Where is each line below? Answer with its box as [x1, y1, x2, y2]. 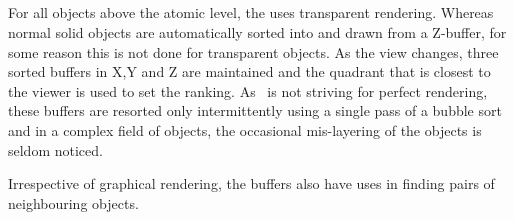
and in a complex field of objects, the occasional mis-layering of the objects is [8, 119, 482, 140]
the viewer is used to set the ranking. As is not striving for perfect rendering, [8, 80, 488, 101]
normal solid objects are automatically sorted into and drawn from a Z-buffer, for [8, 21, 507, 42]
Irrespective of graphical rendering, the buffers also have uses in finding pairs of [8, 173, 495, 194]
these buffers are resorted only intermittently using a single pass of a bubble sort [8, 100, 502, 121]
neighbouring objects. [8, 192, 139, 213]
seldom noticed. [8, 139, 103, 160]
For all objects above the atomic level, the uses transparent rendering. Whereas [8, 2, 494, 23]
